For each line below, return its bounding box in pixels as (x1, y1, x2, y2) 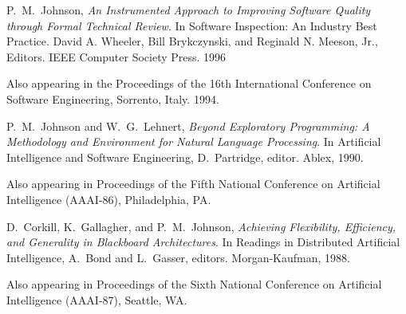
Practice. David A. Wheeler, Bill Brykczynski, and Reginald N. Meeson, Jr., (6, 33, 378, 49)
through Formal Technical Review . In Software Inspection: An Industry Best (6, 17, 377, 33)
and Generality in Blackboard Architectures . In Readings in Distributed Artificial (6, 234, 400, 250)
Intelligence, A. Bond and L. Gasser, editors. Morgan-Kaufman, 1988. (6, 249, 350, 265)
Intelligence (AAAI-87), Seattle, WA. (6, 291, 187, 308)
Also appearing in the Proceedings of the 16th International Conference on (6, 75, 372, 92)
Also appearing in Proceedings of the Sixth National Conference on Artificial (6, 276, 382, 292)
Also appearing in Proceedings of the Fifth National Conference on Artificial (6, 175, 380, 192)
